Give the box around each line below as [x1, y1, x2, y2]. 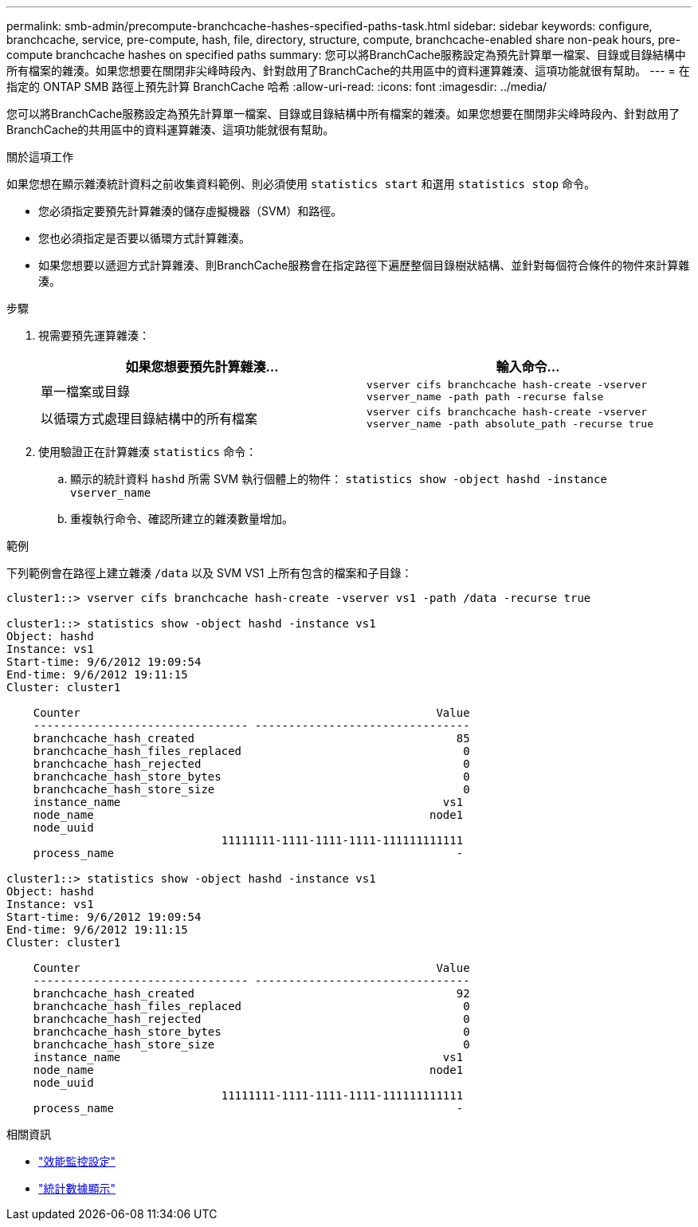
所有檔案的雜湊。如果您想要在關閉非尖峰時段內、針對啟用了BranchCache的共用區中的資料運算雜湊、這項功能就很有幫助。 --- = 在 [6, 64, 690, 77]
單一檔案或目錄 [41, 383, 131, 399]
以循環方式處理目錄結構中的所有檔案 [41, 411, 258, 427]
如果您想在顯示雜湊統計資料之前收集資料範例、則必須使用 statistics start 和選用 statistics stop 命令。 [6, 177, 596, 191]
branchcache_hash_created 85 [33, 732, 470, 745]
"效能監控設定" [38, 1154, 116, 1168]
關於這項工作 [6, 150, 73, 163]
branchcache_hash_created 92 [33, 987, 470, 1000]
